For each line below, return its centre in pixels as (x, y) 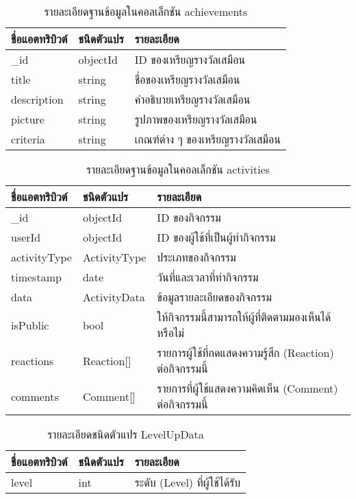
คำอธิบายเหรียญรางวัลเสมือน (192, 99)
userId (26, 237)
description (37, 99)
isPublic (30, 325)
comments (35, 396)
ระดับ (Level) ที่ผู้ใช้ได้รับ (188, 482)
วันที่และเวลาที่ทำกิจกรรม (208, 277)
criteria (28, 139)
